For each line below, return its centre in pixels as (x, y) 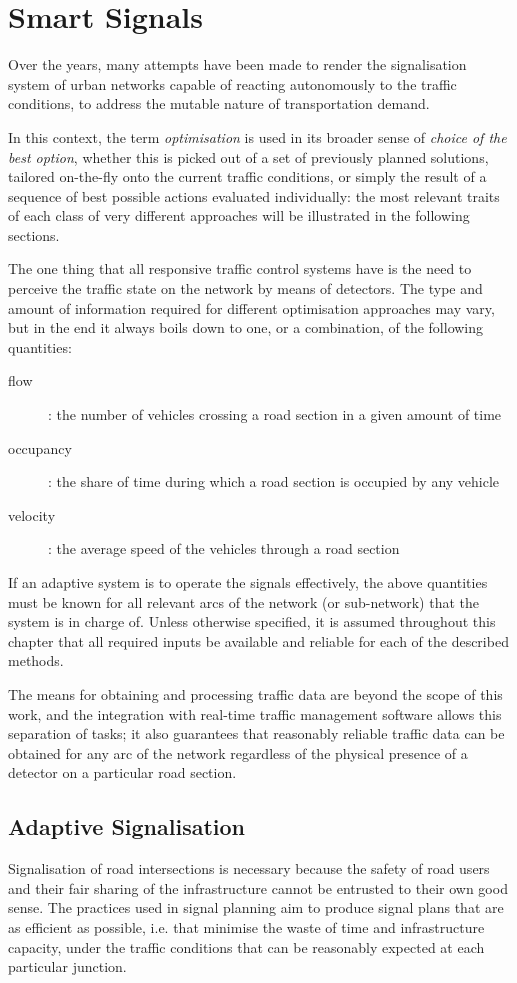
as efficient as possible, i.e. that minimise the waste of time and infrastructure (246, 926)
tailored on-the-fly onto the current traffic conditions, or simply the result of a (247, 176)
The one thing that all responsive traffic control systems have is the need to (240, 268)
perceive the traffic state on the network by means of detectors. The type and (245, 288)
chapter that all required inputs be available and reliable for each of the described (258, 640)
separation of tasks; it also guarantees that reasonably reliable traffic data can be (256, 733)
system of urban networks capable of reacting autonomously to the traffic (232, 83)
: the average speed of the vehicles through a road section (224, 548)
